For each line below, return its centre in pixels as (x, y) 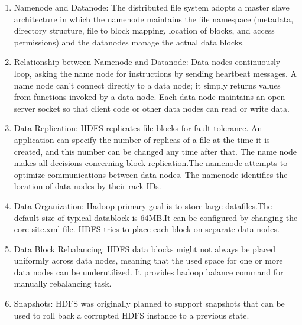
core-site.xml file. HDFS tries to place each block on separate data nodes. (147, 229)
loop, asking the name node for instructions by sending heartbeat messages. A (155, 73)
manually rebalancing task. (63, 283)
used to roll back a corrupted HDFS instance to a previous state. (131, 315)
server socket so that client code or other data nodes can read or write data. (152, 108)
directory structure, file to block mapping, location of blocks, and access (144, 30)
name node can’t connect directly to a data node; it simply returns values (147, 85)
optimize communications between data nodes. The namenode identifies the (151, 174)
